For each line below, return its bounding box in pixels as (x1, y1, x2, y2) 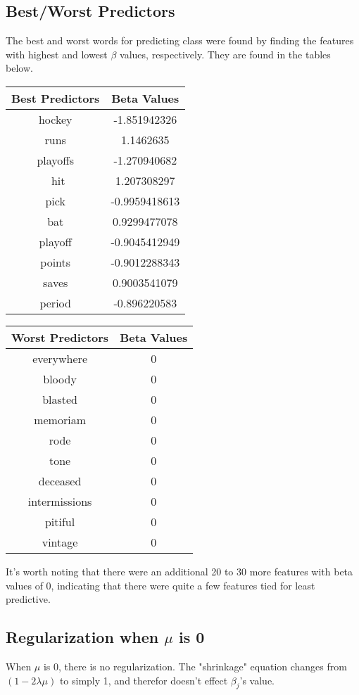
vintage (42, 533, 78, 550)
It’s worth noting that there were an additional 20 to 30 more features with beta (6, 563, 353, 578)
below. (6, 60, 33, 75)
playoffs (37, 151, 74, 168)
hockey (38, 110, 73, 127)
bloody (43, 370, 77, 387)
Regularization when (6, 626, 159, 648)
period (39, 294, 71, 311)
